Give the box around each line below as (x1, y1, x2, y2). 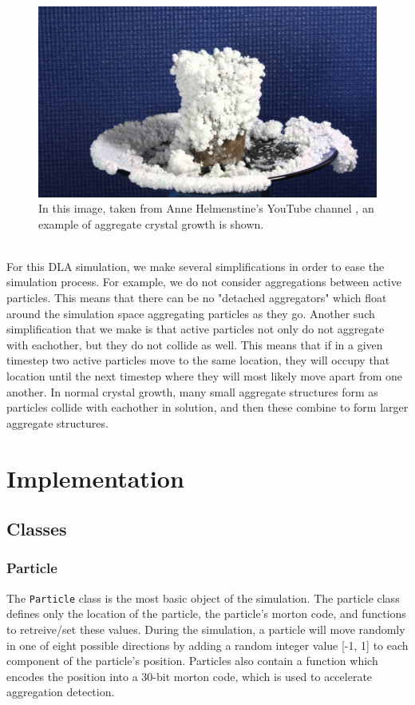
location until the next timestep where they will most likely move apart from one (6, 368, 403, 384)
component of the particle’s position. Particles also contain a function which (6, 652, 378, 669)
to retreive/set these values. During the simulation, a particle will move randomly (6, 621, 405, 638)
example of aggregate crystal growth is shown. (38, 215, 264, 232)
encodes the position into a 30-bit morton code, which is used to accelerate (6, 667, 373, 684)
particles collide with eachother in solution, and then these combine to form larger (6, 399, 409, 416)
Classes (6, 516, 67, 541)
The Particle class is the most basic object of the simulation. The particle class (6, 589, 400, 606)
